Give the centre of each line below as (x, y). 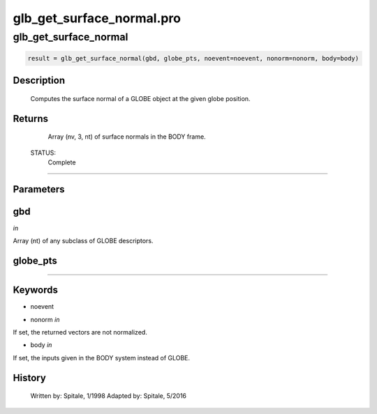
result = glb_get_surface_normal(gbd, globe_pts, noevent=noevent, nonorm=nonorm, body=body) (193, 58)
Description (39, 80)
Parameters (39, 189)
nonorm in (45, 319)
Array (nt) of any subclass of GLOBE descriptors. (83, 241)
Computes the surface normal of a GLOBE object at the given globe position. (140, 98)
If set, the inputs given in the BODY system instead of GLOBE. (102, 358)
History (30, 377)
